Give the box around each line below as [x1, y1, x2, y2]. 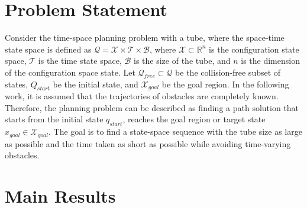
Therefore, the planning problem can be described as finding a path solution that [5, 101, 299, 113]
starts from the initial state [5, 113, 104, 125]
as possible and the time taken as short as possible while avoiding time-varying [5, 137, 291, 149]
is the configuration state [209, 43, 299, 55]
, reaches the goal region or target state [122, 113, 266, 125]
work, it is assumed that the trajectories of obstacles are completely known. [5, 90, 279, 102]
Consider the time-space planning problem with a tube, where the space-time [5, 31, 285, 44]
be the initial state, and [53, 77, 138, 90]
